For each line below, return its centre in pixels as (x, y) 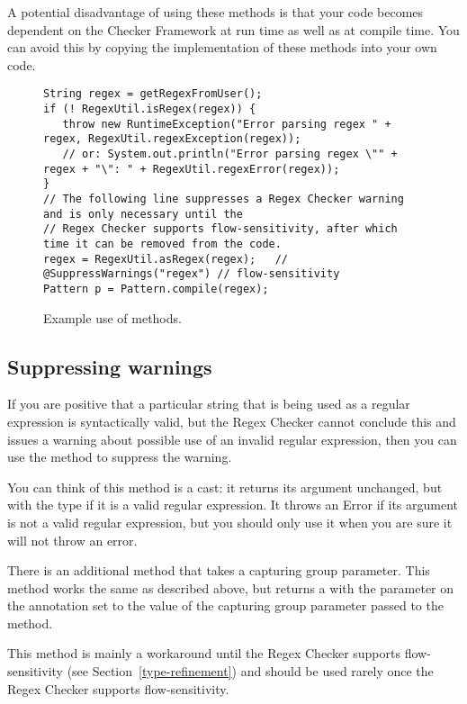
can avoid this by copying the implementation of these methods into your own (222, 47)
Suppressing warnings (110, 366)
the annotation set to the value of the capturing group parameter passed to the (225, 605)
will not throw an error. (72, 540)
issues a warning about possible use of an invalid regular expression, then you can (232, 439)
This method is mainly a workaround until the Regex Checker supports (204, 653)
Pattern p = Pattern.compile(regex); (156, 289)
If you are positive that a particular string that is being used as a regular (209, 404)
